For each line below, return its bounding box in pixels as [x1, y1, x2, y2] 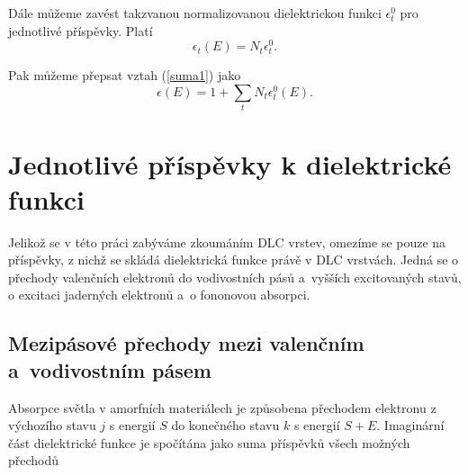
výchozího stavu [8, 416, 96, 435]
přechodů [8, 451, 59, 470]
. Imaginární [376, 416, 445, 435]
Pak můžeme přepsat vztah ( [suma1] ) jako [8, 66, 241, 85]
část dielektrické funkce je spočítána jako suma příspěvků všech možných [8, 433, 410, 452]
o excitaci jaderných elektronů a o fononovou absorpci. [8, 285, 310, 304]
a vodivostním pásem [8, 355, 211, 383]
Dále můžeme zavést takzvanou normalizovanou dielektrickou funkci [8, 4, 382, 22]
